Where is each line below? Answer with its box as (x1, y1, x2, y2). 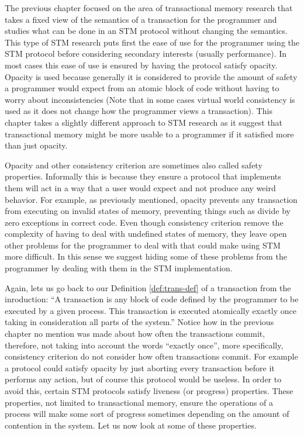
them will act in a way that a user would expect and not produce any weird (5, 181, 276, 194)
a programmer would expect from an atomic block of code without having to (5, 82, 279, 94)
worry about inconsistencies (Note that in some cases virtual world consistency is (5, 93, 295, 105)
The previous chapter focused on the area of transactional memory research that (5, 2, 293, 13)
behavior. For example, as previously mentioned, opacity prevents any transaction (5, 193, 298, 205)
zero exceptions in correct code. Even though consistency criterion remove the (5, 216, 284, 228)
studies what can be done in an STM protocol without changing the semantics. (5, 25, 288, 37)
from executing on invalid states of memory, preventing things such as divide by (5, 205, 291, 217)
